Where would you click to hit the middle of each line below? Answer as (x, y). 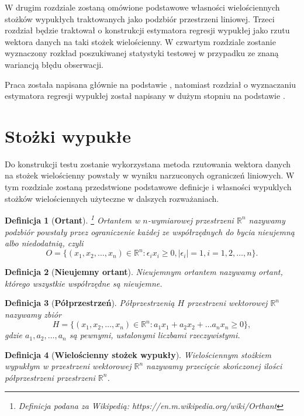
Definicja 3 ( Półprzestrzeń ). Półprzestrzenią (90, 303)
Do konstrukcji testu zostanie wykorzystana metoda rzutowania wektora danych (148, 164)
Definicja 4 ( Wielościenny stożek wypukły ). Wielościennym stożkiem (138, 354)
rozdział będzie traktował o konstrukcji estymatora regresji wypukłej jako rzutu (147, 30)
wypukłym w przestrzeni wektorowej (68, 366)
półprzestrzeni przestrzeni (50, 377)
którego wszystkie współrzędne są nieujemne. (84, 283)
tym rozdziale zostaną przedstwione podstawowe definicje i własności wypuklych (148, 187)
